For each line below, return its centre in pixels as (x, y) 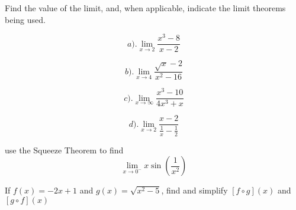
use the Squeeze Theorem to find (64, 150)
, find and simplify (194, 190)
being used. (25, 19)
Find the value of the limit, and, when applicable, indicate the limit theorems (145, 8)
